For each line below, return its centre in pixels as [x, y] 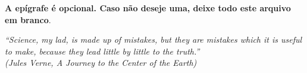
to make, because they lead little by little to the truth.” [102, 51]
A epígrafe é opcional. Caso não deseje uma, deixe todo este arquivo [148, 8]
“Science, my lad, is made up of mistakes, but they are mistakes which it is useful [153, 39]
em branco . [28, 19]
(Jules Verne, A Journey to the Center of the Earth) [101, 63]
